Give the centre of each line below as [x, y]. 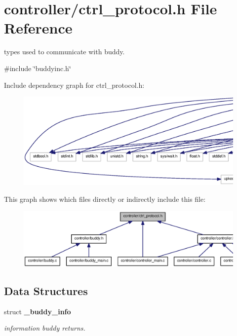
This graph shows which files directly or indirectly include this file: [105, 199]
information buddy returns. [45, 328]
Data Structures [46, 291]
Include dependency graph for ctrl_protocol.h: [74, 85]
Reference [38, 28]
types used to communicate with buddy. [64, 52]
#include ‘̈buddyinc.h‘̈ [38, 68]
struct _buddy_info [38, 311]
